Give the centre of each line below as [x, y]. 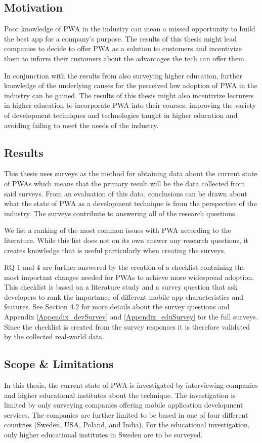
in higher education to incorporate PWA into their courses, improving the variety [130, 105]
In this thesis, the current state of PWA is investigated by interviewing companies [131, 385]
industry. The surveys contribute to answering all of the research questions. [121, 213]
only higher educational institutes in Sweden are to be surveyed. [103, 435]
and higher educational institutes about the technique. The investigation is [120, 395]
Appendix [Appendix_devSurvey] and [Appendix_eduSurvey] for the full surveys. [131, 317]
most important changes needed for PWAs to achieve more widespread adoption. [129, 277]
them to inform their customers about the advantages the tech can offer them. [125, 58]
